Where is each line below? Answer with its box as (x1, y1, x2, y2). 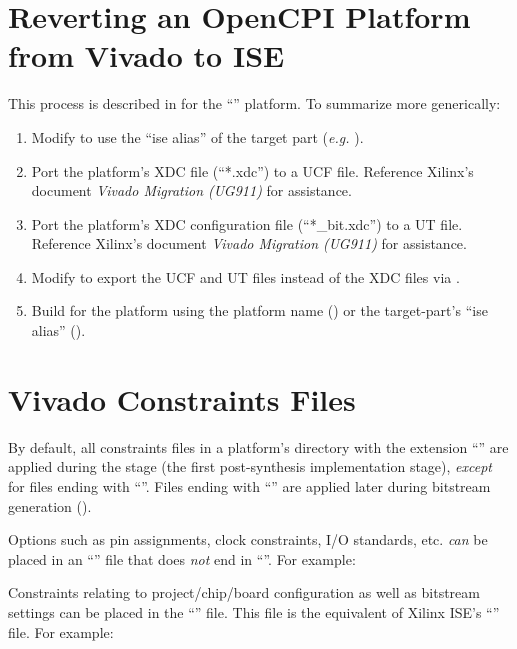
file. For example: (8, 621, 114, 642)
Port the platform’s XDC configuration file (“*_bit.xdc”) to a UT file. (31, 213, 463, 234)
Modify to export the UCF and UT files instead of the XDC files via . (31, 266, 460, 287)
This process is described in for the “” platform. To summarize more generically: (8, 93, 501, 114)
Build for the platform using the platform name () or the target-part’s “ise (31, 300, 488, 321)
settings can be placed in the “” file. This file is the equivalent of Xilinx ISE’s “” (8, 601, 500, 622)
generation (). (8, 495, 92, 516)
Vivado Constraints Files (8, 378, 356, 419)
